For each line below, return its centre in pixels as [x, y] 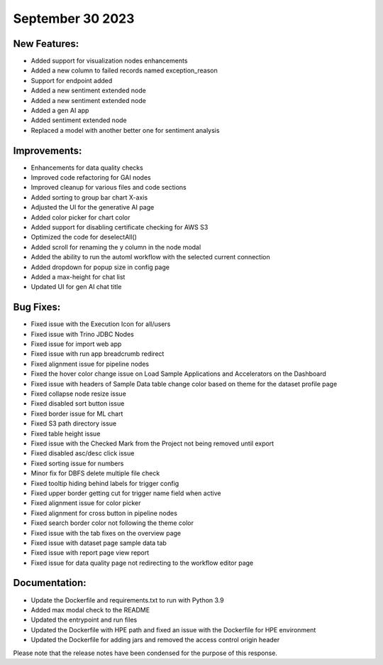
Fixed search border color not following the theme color [112, 523]
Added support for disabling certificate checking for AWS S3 [120, 227]
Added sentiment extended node [79, 120]
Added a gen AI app [60, 111]
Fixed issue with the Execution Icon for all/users [101, 324]
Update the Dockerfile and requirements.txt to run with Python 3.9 [127, 600]
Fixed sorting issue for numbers [77, 463]
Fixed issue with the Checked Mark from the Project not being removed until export [152, 443]
